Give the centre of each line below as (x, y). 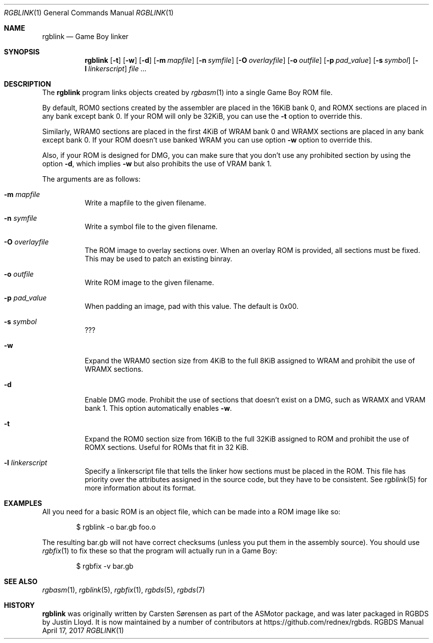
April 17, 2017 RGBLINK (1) (83, 630)
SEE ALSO (21, 581)
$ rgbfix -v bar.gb (105, 566)
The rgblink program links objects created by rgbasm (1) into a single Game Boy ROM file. (187, 92)
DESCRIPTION (28, 84)
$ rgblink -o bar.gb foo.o (116, 527)
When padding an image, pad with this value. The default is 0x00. (192, 306)
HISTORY (20, 605)
